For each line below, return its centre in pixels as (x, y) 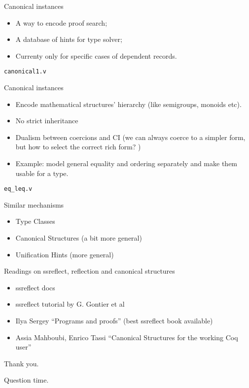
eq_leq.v (18, 189)
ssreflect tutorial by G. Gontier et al (70, 304)
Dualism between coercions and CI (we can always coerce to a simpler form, (130, 137)
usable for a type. (42, 173)
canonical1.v (25, 72)
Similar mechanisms (34, 204)
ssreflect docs (35, 287)
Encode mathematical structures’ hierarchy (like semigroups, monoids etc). (128, 104)
